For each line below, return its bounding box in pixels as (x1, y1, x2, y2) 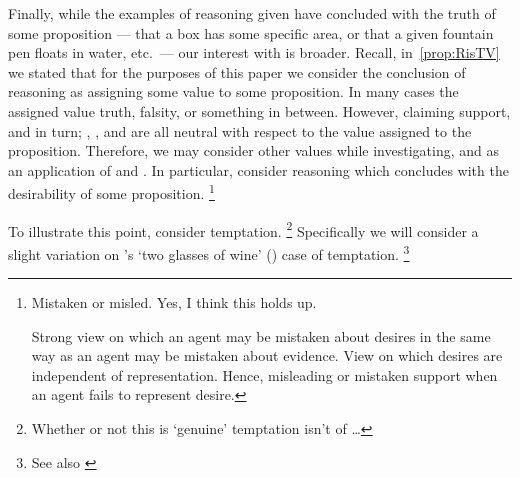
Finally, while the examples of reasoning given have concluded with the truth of (8, 3, 496, 23)
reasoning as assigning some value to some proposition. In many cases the (8, 81, 459, 102)
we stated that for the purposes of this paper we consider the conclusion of (8, 61, 466, 82)
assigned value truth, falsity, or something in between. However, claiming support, (8, 100, 511, 121)
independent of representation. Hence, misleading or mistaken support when (31, 364, 498, 385)
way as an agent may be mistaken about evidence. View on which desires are (31, 345, 503, 366)
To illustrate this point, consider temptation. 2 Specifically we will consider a (8, 217, 479, 241)
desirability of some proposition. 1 (8, 180, 215, 203)
